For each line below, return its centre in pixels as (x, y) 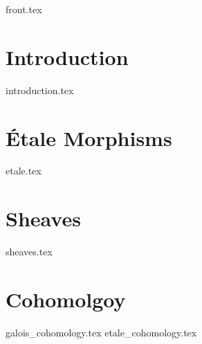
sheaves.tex (29, 252)
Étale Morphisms (89, 137)
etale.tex (24, 171)
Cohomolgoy (66, 299)
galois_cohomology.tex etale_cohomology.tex (101, 332)
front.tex (24, 9)
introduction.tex (40, 90)
